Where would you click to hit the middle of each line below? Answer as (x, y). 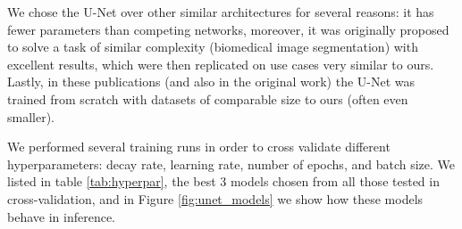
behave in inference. (61, 216)
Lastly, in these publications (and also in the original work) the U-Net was (211, 82)
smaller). (31, 116)
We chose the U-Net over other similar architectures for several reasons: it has (221, 12)
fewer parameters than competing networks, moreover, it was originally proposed (228, 29)
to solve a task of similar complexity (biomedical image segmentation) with (213, 47)
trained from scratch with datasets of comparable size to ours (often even (208, 98)
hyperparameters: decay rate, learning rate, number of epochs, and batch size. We (231, 164)
